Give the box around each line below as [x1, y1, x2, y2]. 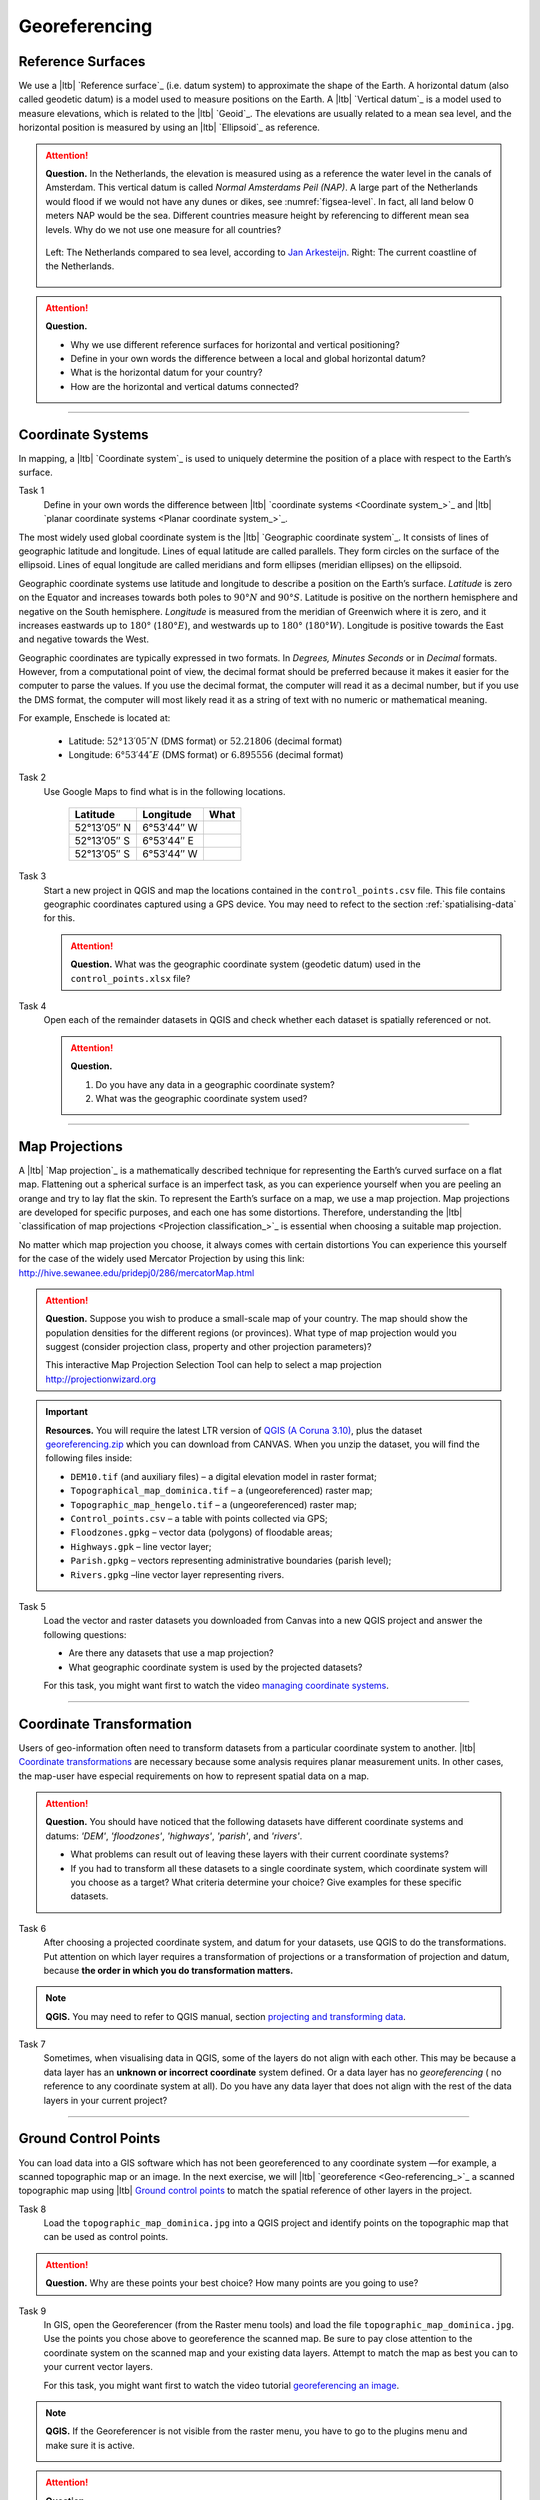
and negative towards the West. [18, 633, 150, 645]
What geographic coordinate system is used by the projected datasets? [68, 1661, 363, 1673]
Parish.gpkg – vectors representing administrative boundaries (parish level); [70, 1555, 392, 1567]
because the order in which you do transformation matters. [43, 1964, 294, 1976]
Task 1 [18, 485, 45, 497]
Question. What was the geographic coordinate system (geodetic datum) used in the [70, 958, 421, 970]
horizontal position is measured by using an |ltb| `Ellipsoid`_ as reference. [18, 121, 320, 134]
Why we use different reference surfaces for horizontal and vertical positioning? [70, 338, 400, 350]
